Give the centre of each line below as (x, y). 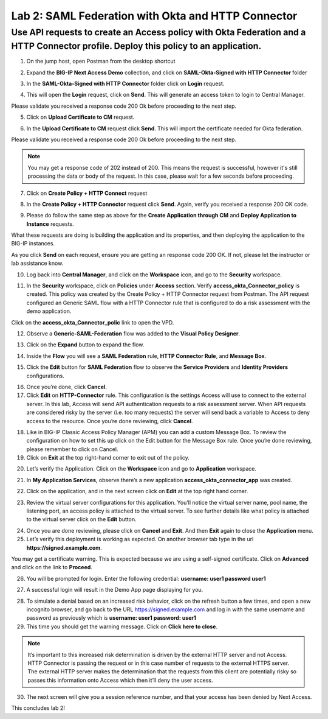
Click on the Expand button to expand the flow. (85, 345)
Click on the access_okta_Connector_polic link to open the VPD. (93, 322)
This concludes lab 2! (38, 708)
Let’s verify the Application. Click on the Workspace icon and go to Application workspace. (141, 469)
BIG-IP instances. (33, 244)
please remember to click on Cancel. (72, 449)
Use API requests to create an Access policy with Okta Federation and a (159, 32)
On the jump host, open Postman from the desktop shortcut (101, 61)
